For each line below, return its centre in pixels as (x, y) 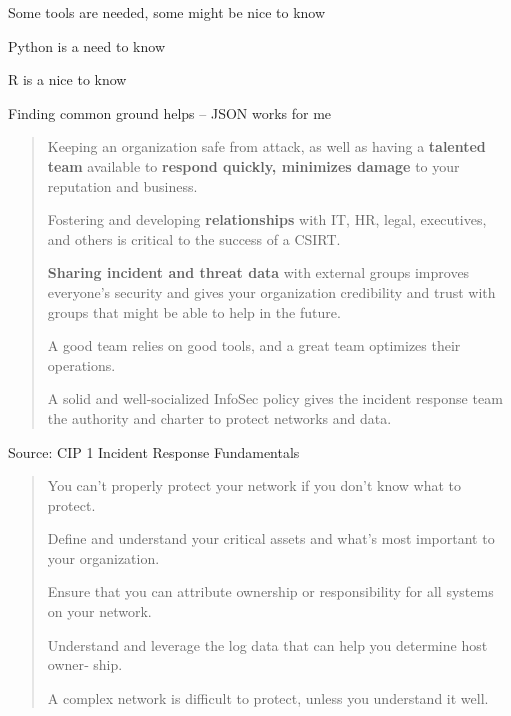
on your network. (99, 611)
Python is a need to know (86, 45)
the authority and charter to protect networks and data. (219, 417)
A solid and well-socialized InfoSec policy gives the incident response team (275, 398)
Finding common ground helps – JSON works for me (170, 112)
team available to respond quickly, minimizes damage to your (253, 165)
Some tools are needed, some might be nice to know (167, 12)
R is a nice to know (67, 79)
